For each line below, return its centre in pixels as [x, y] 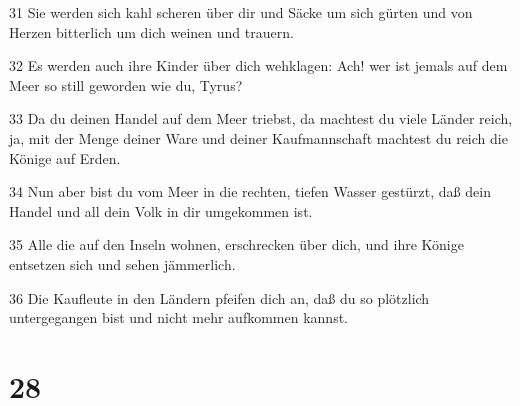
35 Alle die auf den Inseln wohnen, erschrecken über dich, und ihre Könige [236, 244]
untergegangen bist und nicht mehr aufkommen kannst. [178, 317]
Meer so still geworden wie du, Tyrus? [126, 84]
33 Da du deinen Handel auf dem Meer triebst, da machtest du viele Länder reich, [261, 118]
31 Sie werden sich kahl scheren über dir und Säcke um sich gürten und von [241, 12]
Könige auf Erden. [65, 157]
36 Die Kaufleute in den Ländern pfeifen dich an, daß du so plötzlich [219, 297]
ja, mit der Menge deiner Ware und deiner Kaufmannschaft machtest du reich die [258, 137]
